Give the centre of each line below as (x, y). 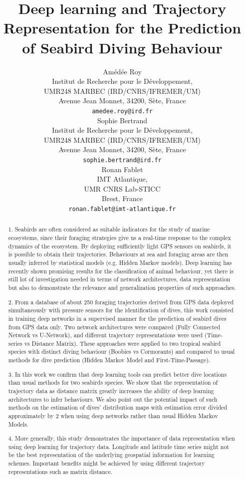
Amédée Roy (122, 71)
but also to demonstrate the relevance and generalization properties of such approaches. (122, 287)
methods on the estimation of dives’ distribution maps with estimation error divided (118, 407)
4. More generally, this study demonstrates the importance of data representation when (122, 438)
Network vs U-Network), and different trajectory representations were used (106, 335)
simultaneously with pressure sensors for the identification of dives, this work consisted (121, 310)
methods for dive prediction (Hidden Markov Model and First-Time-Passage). (109, 360)
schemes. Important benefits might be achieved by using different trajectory (107, 463)
